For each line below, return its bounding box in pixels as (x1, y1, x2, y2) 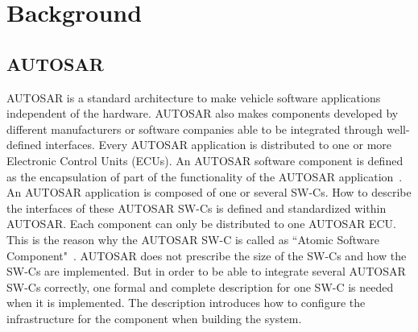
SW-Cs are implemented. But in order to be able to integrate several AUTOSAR (6, 263, 406, 280)
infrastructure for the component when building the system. (6, 309, 302, 326)
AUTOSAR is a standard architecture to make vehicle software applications (6, 89, 381, 106)
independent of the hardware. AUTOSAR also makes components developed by (6, 105, 399, 122)
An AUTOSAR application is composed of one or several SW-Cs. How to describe (6, 184, 412, 201)
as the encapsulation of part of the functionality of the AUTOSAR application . (6, 168, 403, 185)
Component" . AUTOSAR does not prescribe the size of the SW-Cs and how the (6, 247, 407, 264)
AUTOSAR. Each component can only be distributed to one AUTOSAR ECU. (6, 215, 396, 232)
